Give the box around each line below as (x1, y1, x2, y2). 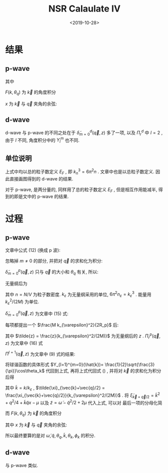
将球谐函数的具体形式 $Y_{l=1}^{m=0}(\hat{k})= (5, 361, 104, 367)
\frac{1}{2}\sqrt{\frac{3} (105, 361, 155, 367)
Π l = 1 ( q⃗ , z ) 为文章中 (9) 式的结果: (5, 350, 75, 357)
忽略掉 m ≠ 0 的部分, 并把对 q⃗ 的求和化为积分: (5, 258, 103, 264)
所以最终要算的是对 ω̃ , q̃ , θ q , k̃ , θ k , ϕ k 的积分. (5, 432, 96, 440)
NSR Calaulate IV (48, 3, 121, 15)
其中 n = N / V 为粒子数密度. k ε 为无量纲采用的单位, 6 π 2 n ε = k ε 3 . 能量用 (5, 290, 152, 299)
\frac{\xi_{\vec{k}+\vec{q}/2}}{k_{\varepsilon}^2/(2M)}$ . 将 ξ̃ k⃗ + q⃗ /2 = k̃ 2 (5, 392, 160, 400)
